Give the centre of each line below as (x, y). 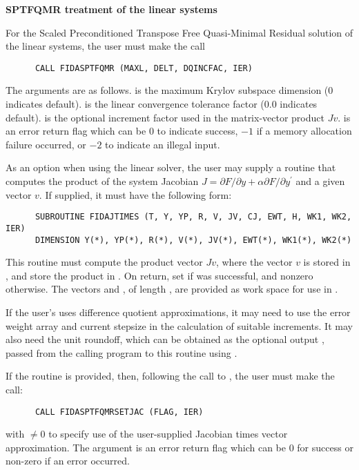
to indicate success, (197, 131)
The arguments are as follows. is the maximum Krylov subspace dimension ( (167, 90)
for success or (325, 447)
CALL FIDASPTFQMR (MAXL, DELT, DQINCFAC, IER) (144, 68)
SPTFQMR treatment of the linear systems (111, 9)
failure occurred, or (46, 144)
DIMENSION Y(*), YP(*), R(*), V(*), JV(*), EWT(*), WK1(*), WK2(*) (193, 240)
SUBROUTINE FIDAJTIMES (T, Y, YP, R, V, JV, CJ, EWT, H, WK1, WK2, (193, 217)
